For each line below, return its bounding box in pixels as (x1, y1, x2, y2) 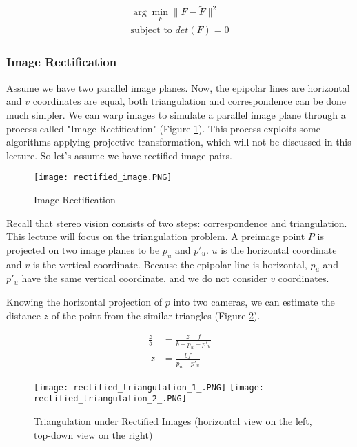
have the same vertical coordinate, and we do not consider (21, 271, 267, 286)
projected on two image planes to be (6, 242, 160, 257)
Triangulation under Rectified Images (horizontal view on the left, (34, 414, 312, 428)
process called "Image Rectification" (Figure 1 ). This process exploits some (6, 121, 320, 135)
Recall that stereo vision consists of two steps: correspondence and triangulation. (6, 215, 347, 230)
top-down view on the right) (34, 427, 153, 441)
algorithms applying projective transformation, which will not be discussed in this (6, 135, 351, 149)
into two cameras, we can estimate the (173, 294, 335, 308)
